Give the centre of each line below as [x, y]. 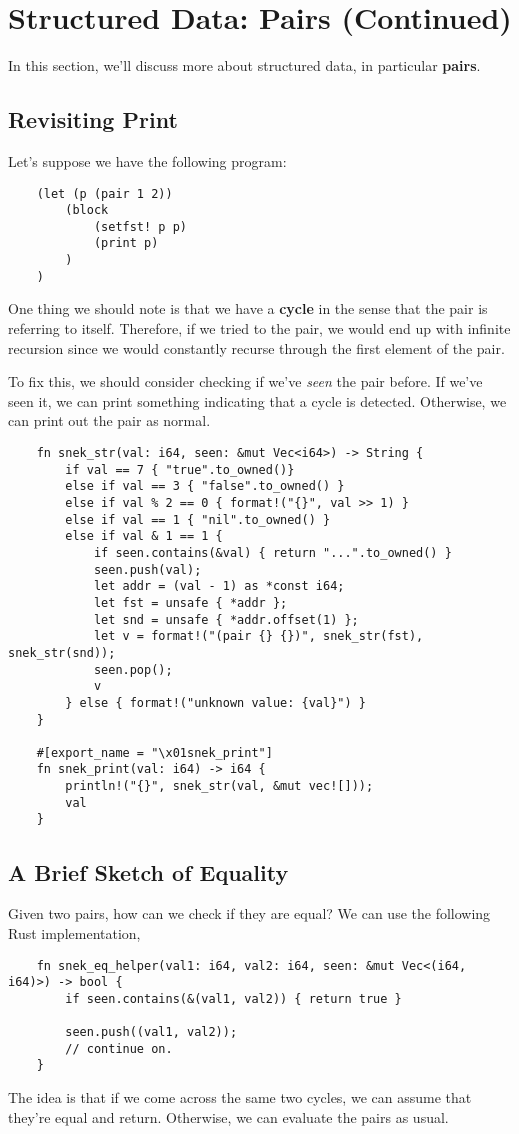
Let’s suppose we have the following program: [147, 160]
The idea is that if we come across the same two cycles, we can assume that [240, 1097]
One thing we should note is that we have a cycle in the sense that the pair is [248, 308]
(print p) [126, 243]
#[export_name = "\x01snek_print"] [154, 752]
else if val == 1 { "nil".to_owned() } [198, 519]
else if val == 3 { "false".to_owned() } [205, 486]
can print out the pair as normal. [109, 420]
